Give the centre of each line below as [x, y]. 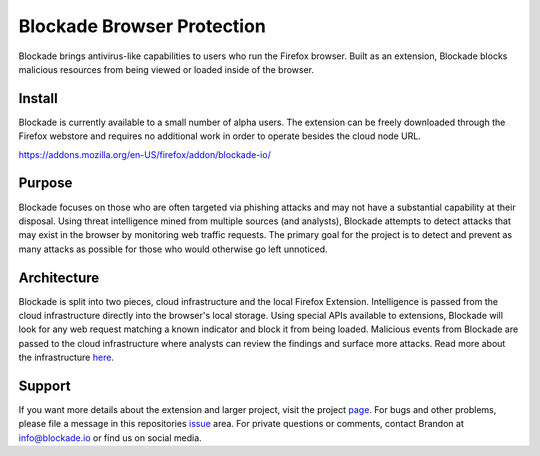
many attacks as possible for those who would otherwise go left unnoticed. [173, 249]
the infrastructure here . [66, 357]
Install [38, 98]
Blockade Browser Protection [142, 26]
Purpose [45, 183]
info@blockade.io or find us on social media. [110, 437]
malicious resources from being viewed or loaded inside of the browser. [166, 69]
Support [44, 385]
